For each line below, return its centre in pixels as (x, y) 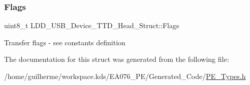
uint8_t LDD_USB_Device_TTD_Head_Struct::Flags (92, 25)
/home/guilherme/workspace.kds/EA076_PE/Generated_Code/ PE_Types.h (125, 76)
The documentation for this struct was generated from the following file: (117, 59)
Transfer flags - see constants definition (65, 42)
